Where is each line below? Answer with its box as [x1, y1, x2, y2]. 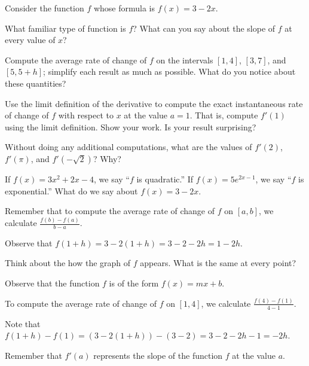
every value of [5, 33, 56, 46]
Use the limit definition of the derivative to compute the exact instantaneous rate [5, 97, 303, 109]
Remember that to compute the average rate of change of [5, 205, 215, 217]
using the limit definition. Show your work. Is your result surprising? [5, 120, 256, 133]
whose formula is [93, 2, 155, 14]
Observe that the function [5, 277, 100, 289]
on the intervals [156, 53, 213, 66]
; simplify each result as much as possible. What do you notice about [43, 65, 296, 78]
